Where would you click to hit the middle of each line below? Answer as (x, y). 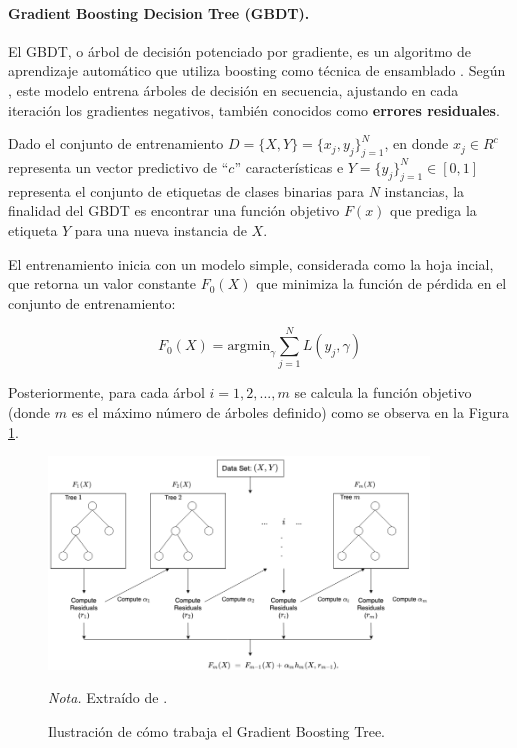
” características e (289, 166)
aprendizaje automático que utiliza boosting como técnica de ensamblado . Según (257, 70)
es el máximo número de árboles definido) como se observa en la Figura (290, 412)
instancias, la (424, 190)
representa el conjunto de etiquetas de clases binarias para (186, 190)
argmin (249, 346)
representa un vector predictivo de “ (118, 166)
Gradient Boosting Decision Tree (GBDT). (159, 12)
